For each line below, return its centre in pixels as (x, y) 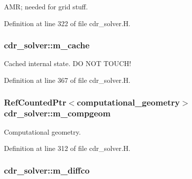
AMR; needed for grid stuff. (46, 6)
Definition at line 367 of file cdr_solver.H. (67, 80)
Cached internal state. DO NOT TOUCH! (68, 63)
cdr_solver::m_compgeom (57, 113)
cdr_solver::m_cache (47, 45)
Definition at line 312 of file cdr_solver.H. (67, 148)
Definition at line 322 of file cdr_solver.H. (67, 23)
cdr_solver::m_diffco (47, 170)
